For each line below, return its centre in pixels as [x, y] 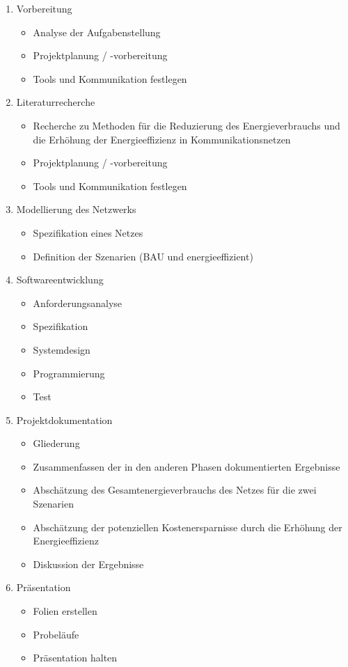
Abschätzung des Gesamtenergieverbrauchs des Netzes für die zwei [175, 490]
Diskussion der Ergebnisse [88, 564]
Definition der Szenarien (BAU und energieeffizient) [143, 256]
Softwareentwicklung [60, 280]
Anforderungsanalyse [78, 303]
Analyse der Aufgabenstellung [97, 32]
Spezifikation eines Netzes [88, 232]
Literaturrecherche [56, 102]
